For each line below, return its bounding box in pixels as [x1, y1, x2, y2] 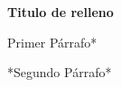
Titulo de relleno [7, 3, 114, 21]
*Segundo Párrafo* [7, 63, 112, 82]
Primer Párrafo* [7, 32, 98, 51]
